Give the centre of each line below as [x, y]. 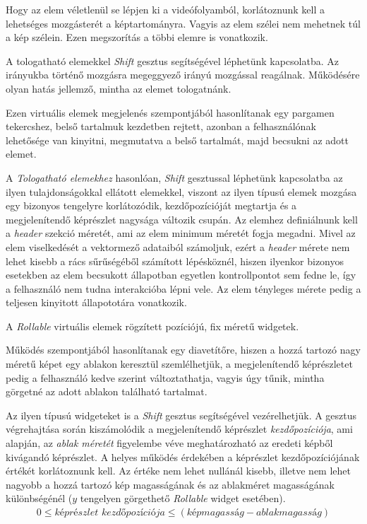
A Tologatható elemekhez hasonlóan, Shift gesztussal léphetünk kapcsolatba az [174, 177]
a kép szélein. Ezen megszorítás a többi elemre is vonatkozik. [137, 37]
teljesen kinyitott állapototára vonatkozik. [96, 302]
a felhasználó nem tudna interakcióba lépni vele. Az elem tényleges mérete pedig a [183, 288]
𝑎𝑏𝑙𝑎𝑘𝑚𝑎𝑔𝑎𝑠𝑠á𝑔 [289, 513]
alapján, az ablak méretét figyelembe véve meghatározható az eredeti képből [169, 443]
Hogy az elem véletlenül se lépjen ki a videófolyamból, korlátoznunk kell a [165, 9]
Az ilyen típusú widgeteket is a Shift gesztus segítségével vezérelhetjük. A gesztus [181, 415]
